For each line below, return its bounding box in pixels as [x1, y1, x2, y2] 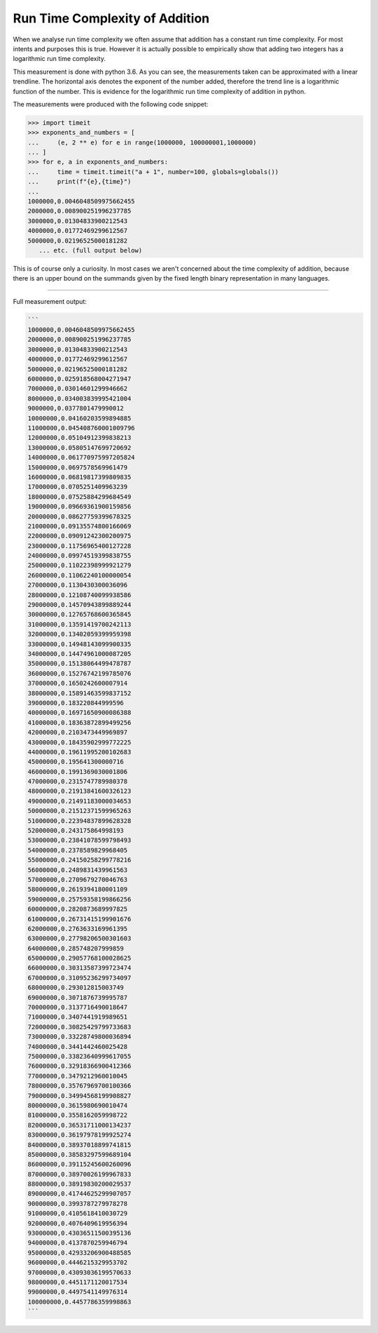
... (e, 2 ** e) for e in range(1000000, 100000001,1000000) [27, 138, 257, 147]
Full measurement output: [13, 297, 87, 305]
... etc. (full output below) [38, 246, 143, 254]
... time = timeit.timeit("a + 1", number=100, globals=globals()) [27, 168, 279, 175]
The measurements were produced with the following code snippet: [13, 100, 209, 108]
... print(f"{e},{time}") [27, 177, 132, 186]
